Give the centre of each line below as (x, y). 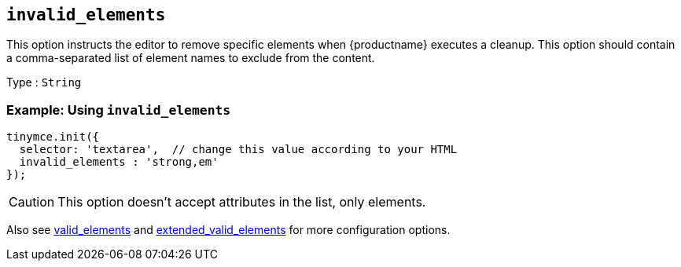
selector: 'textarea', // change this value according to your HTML (238, 150)
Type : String (44, 82)
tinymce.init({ (53, 137)
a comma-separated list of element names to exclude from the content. (191, 58)
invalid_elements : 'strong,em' (119, 162)
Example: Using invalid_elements (119, 110)
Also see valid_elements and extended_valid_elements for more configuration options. (228, 230)
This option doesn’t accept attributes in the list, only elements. (242, 202)
